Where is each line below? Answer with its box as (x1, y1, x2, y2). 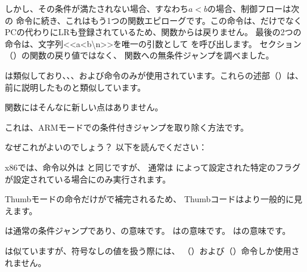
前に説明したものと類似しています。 (5, 81, 146, 93)
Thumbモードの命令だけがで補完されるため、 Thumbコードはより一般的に (5, 193, 294, 205)
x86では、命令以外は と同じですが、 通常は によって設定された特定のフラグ (5, 160, 300, 173)
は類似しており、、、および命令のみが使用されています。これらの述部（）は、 (5, 69, 303, 81)
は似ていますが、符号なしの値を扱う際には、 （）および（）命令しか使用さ (5, 244, 300, 256)
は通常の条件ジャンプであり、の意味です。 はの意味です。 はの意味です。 (5, 224, 291, 237)
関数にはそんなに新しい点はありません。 (5, 101, 163, 113)
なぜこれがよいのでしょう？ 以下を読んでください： (5, 141, 207, 153)
